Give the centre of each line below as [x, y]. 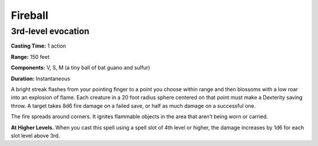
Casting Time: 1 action [39, 46]
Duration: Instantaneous [41, 78]
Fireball [29, 15]
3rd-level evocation [50, 31]
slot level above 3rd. [35, 135]
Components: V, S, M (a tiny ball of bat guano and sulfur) [80, 68]
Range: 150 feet [30, 57]
